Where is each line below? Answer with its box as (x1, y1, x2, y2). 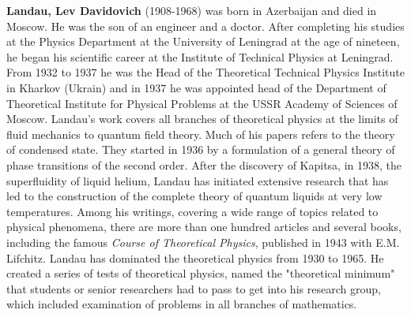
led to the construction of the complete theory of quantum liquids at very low (6, 188, 383, 204)
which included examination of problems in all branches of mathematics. (6, 296, 357, 312)
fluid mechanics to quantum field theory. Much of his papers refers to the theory (6, 125, 395, 142)
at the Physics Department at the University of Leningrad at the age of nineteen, (6, 33, 400, 50)
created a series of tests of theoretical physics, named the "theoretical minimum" (6, 265, 395, 282)
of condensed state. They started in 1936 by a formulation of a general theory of (6, 141, 395, 158)
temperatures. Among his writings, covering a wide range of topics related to (6, 203, 379, 219)
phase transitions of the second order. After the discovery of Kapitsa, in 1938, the (6, 156, 402, 173)
